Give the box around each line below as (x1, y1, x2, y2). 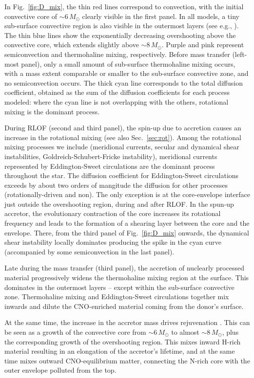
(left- (232, 49, 247, 59)
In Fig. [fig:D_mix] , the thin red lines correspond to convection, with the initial (4, 1, 244, 11)
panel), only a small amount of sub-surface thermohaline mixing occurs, (21, 58, 235, 69)
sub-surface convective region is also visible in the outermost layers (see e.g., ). (4, 20, 239, 31)
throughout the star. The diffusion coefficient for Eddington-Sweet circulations (4, 170, 239, 180)
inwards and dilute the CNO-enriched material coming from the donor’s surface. (4, 301, 244, 311)
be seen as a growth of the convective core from (4, 327, 146, 337)
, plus (222, 327, 239, 337)
